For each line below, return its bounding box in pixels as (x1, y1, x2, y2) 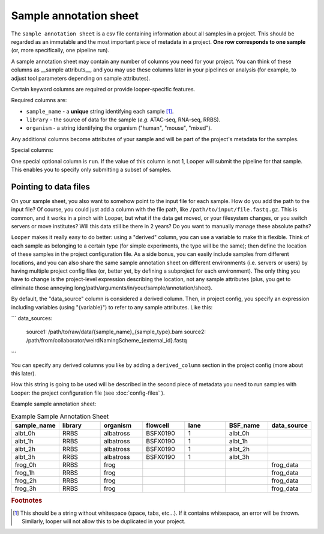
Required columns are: (11, 97, 67, 104)
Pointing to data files (11, 181, 90, 192)
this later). (11, 369, 36, 377)
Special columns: (11, 147, 54, 154)
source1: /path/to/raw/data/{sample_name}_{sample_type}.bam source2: (26, 328, 206, 336)
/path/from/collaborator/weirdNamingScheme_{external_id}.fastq (26, 336, 187, 344)
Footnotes (11, 496, 43, 505)
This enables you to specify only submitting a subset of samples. (11, 166, 172, 174)
